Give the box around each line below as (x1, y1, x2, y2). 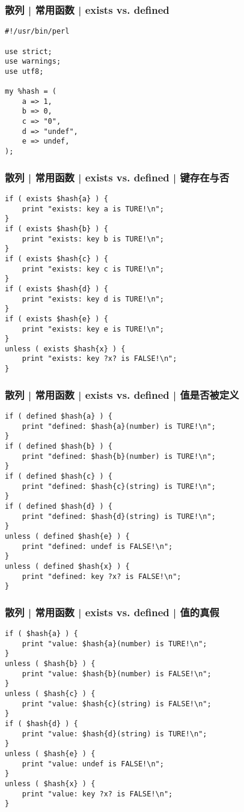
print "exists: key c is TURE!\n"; (22, 264, 164, 273)
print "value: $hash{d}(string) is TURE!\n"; (22, 729, 207, 738)
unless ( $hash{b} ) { (5, 659, 96, 668)
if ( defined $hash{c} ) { (5, 471, 112, 480)
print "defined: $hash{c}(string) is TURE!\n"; (22, 482, 216, 491)
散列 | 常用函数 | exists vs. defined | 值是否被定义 (5, 387, 239, 402)
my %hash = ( (5, 87, 56, 96)
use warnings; (5, 57, 61, 66)
